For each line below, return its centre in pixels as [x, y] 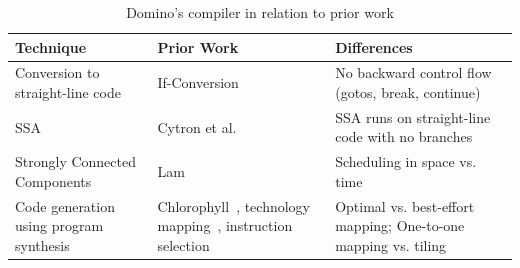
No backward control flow [413, 72]
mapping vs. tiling [391, 244]
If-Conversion [198, 82]
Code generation [65, 205]
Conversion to [57, 72]
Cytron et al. [197, 126]
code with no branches [404, 136]
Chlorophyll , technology [234, 205]
